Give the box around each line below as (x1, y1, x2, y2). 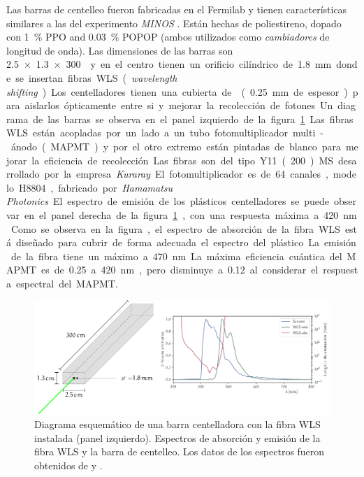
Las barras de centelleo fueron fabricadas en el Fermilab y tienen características (6, 2, 347, 16)
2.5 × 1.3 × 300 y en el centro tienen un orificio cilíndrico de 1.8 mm (6, 57, 332, 71)
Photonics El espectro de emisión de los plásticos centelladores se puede (6, 194, 330, 208)
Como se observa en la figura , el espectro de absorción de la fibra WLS (10, 221, 340, 236)
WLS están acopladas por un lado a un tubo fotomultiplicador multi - (6, 125, 323, 140)
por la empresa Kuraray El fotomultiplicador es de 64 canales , (44, 166, 328, 181)
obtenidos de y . (34, 458, 103, 473)
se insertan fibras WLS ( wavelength (15, 70, 177, 85)
